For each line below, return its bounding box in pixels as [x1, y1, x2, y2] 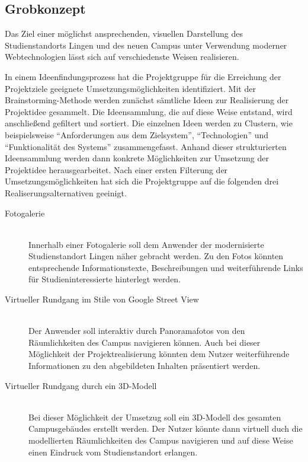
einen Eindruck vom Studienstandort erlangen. [28, 445, 198, 458]
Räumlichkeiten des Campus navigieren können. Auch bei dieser [28, 336, 261, 348]
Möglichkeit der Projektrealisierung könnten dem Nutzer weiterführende [28, 348, 290, 360]
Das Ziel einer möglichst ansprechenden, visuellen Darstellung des [5, 27, 243, 40]
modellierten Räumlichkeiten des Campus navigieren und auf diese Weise [28, 434, 293, 447]
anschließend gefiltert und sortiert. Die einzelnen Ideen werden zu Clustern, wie [5, 117, 293, 129]
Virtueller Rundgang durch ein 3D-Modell [5, 379, 157, 391]
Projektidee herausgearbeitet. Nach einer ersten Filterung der [5, 163, 228, 176]
